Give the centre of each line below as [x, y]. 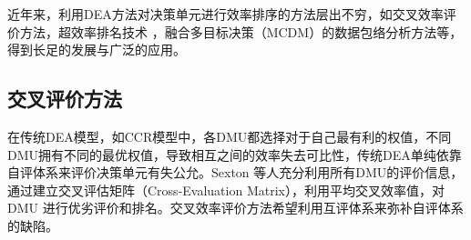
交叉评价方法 [65, 99]
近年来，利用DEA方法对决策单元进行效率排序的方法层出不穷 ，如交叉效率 [225, 14]
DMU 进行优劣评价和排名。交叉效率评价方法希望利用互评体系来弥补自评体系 [235, 208]
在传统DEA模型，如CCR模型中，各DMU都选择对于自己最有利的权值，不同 [230, 136]
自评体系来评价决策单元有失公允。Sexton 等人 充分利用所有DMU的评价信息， [235, 172]
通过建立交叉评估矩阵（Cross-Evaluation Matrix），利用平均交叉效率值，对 [226, 190]
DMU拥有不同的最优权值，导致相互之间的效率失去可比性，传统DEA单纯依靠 [235, 154]
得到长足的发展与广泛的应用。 [97, 50]
